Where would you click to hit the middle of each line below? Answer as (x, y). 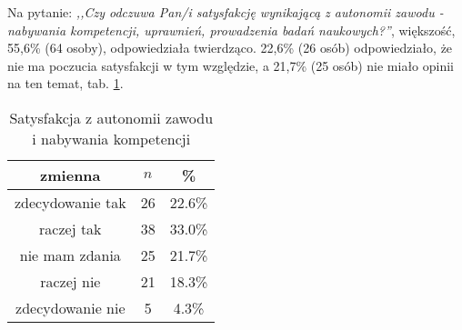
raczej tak (70, 228)
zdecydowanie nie (70, 307)
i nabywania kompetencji (111, 138)
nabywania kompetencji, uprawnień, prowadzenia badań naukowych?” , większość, (231, 30)
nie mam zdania (70, 255)
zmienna (70, 175)
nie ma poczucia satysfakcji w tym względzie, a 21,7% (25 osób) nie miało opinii (231, 65)
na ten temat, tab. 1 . (65, 83)
